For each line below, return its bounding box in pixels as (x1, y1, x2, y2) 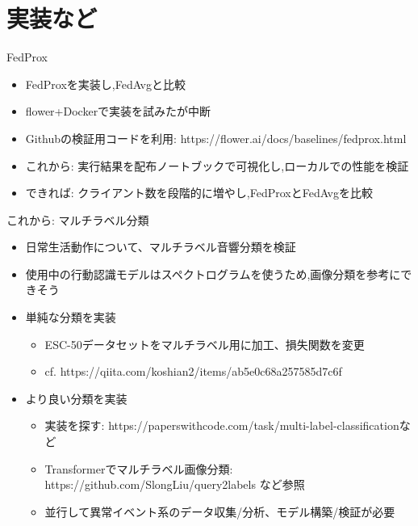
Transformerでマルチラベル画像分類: (44, 460, 233, 477)
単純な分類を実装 (25, 309, 116, 326)
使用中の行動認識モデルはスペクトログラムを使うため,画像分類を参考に (25, 265, 401, 282)
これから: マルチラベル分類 (6, 211, 149, 228)
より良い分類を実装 (25, 389, 127, 406)
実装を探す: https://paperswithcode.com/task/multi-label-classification (44, 417, 399, 434)
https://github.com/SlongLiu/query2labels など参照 (44, 476, 305, 493)
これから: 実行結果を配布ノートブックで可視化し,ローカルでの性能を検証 (25, 157, 409, 174)
